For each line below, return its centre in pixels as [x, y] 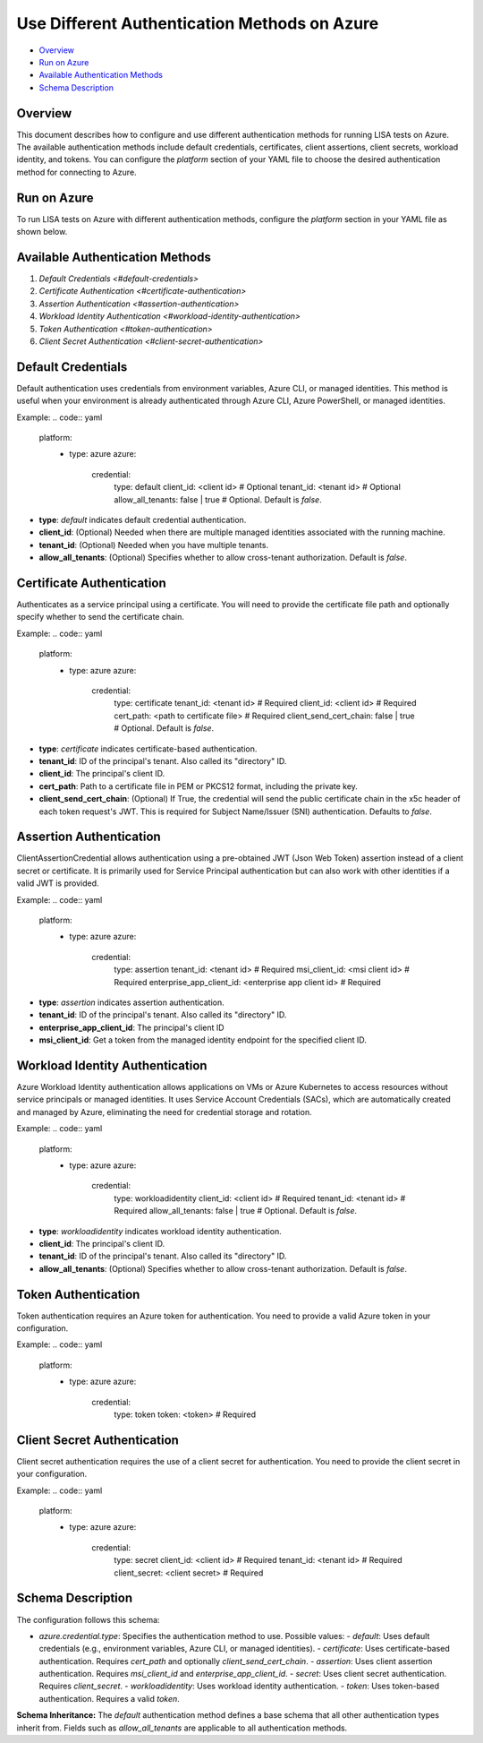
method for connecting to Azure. [77, 172]
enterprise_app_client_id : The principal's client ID [131, 1027]
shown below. [42, 232]
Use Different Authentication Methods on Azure [198, 23]
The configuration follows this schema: [88, 1619]
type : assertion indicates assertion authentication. [132, 1002]
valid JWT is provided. [58, 883]
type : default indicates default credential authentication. [143, 519]
